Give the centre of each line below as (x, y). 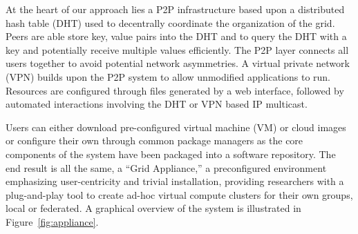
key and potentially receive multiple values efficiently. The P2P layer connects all (177, 49)
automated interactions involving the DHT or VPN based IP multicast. (157, 104)
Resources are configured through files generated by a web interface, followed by (175, 90)
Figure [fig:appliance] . (52, 221)
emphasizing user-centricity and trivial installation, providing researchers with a (175, 181)
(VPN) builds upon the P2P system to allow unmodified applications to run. (168, 76)
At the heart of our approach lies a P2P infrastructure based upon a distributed (175, 9)
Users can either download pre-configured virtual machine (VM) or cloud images (176, 127)
